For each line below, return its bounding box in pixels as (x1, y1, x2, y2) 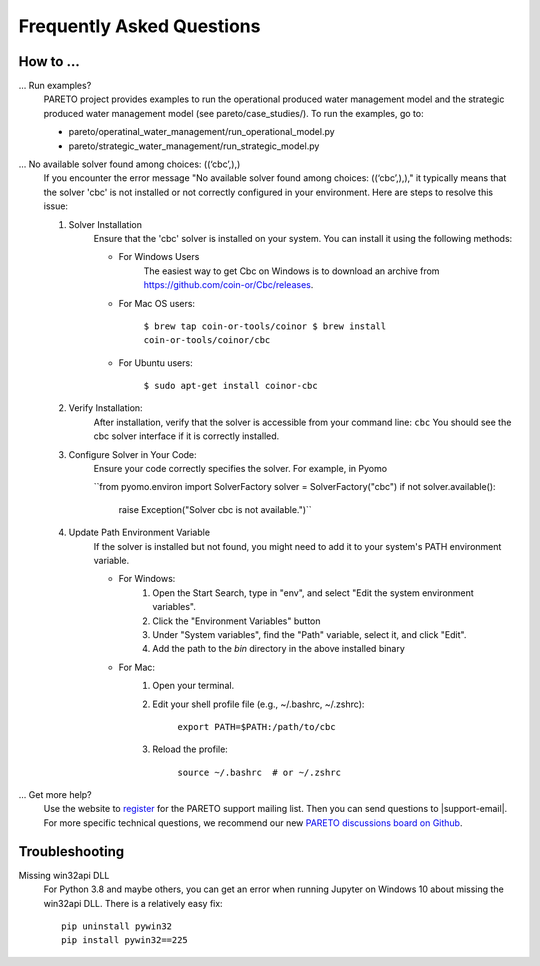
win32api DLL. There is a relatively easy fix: (43, 897, 224, 909)
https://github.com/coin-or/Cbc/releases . (143, 279, 314, 291)
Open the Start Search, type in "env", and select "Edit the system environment (152, 586, 474, 599)
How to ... (18, 53, 80, 70)
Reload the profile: (152, 743, 229, 755)
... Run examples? (18, 80, 92, 92)
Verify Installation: (68, 402, 144, 414)
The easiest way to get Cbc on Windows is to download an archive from (143, 265, 440, 277)
